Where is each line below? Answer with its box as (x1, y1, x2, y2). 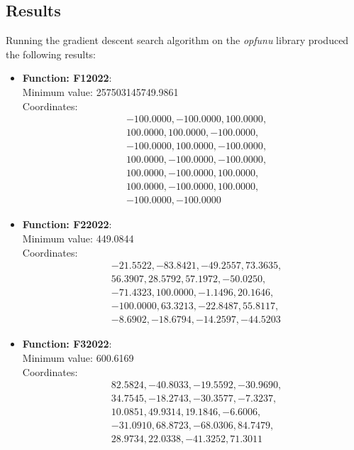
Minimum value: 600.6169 (22, 350, 134, 365)
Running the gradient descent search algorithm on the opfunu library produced (6, 33, 349, 48)
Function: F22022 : (22, 217, 112, 232)
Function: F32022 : (22, 336, 112, 351)
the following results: (6, 46, 96, 61)
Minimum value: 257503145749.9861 (22, 84, 179, 99)
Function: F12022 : (22, 70, 112, 85)
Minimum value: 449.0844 (22, 230, 134, 245)
